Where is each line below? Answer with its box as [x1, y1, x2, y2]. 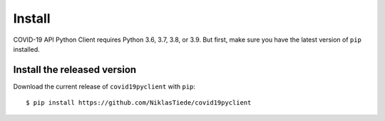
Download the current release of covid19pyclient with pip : [13, 82, 196, 91]
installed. [13, 45, 41, 53]
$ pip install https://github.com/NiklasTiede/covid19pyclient [26, 99, 252, 107]
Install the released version [13, 64, 137, 76]
